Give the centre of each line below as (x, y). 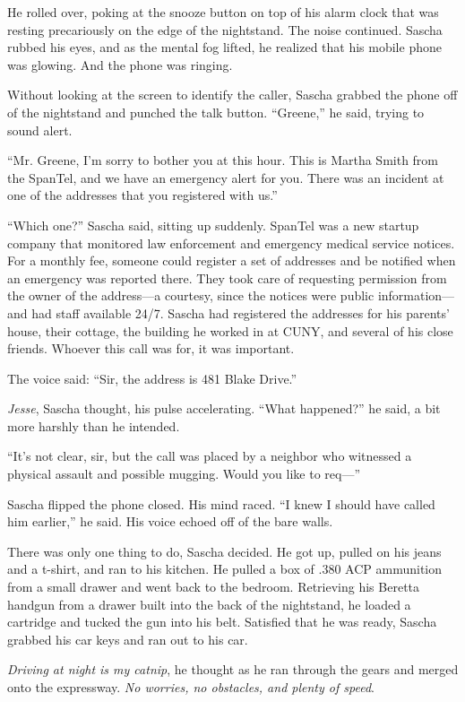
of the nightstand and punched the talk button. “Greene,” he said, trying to (216, 112)
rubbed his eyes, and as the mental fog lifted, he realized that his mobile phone (224, 47)
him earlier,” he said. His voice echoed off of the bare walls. (170, 521)
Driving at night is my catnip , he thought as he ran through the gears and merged (233, 669)
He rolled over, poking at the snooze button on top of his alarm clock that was (223, 12)
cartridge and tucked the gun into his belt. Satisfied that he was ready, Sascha (222, 622)
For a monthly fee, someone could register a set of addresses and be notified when (232, 260)
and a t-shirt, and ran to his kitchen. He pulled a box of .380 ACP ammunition (225, 569)
